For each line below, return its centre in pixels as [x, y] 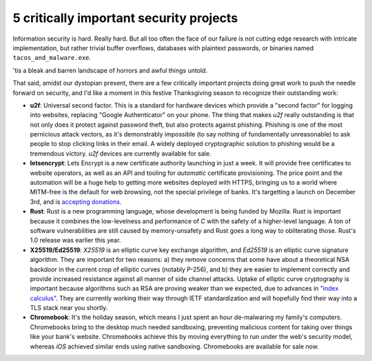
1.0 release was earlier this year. [75, 240]
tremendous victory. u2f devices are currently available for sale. [121, 153]
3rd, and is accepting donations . [76, 202]
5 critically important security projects [125, 18]
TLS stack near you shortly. [69, 308]
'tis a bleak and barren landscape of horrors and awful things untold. [110, 70]
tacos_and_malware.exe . [52, 58]
